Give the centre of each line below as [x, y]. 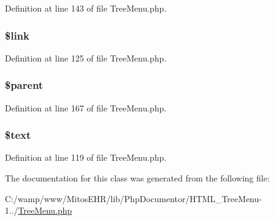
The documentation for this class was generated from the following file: [137, 178]
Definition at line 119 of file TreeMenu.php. [86, 157]
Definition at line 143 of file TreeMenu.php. [86, 8]
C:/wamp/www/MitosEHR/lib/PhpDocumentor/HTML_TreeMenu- [133, 198]
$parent [24, 85]
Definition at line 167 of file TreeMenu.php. [86, 107]
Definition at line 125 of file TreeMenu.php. [86, 58]
